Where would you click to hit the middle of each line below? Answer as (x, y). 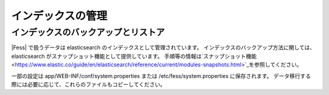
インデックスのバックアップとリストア (88, 32)
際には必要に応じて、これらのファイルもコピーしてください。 (88, 84)
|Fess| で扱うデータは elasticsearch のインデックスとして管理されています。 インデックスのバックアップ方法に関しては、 (163, 47)
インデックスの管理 (59, 16)
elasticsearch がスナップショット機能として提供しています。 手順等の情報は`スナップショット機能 (134, 56)
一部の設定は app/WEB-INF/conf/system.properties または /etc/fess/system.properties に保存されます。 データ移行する (161, 76)
